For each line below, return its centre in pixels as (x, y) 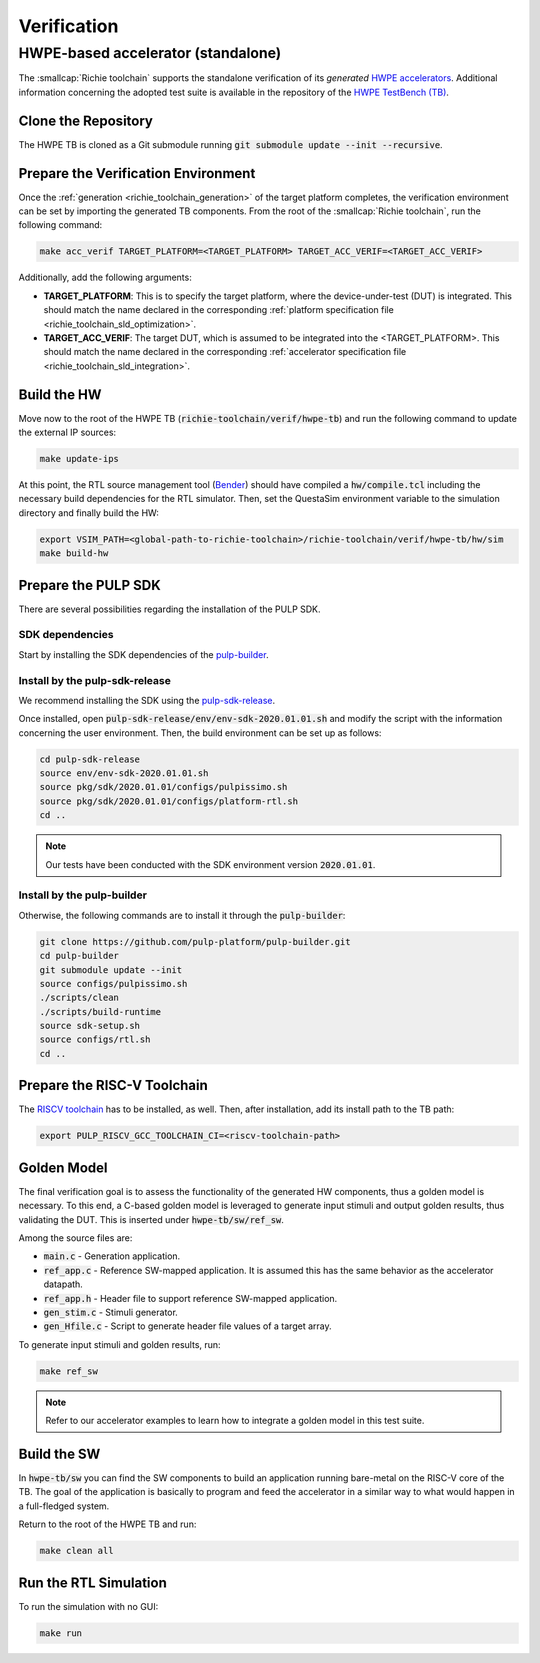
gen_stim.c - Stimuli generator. (111, 1312)
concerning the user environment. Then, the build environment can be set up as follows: (200, 732)
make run (61, 1633)
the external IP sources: (67, 432)
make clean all (76, 1551)
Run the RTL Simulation (92, 1582)
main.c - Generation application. (112, 1256)
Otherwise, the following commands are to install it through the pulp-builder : (182, 915)
